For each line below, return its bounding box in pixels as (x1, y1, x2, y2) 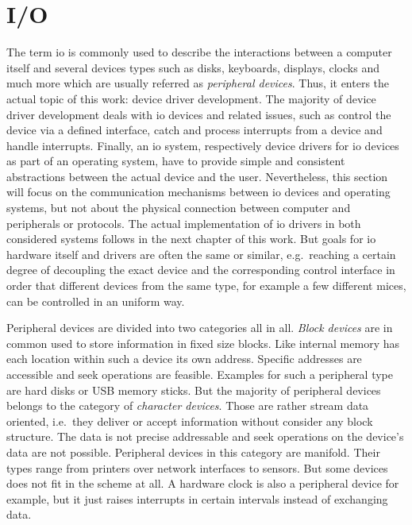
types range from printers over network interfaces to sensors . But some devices (6, 459, 388, 476)
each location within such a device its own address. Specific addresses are (6, 350, 362, 367)
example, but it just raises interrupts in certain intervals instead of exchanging (6, 490, 388, 507)
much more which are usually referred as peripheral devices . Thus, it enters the (6, 75, 390, 91)
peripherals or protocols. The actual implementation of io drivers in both (6, 214, 361, 231)
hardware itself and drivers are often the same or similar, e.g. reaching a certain (6, 245, 396, 262)
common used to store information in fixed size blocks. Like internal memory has (6, 334, 399, 351)
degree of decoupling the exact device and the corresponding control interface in (6, 261, 395, 278)
